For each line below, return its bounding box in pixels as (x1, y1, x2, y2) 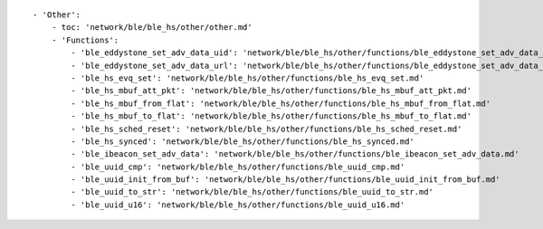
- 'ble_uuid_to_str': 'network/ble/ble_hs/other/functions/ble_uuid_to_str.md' (71, 186, 434, 197)
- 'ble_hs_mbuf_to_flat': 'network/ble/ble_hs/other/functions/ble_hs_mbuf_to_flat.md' (71, 111, 472, 121)
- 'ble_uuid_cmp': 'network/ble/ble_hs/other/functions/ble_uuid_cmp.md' (71, 161, 405, 172)
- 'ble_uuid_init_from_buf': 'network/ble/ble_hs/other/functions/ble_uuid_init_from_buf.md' (71, 175, 501, 185)
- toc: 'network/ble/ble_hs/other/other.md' (51, 23, 252, 33)
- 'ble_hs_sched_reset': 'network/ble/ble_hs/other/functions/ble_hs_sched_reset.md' (71, 123, 462, 134)
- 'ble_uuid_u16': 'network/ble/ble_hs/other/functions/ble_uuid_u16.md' (71, 199, 405, 210)
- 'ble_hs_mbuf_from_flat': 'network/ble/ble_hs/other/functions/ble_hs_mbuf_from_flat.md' (71, 98, 491, 109)
